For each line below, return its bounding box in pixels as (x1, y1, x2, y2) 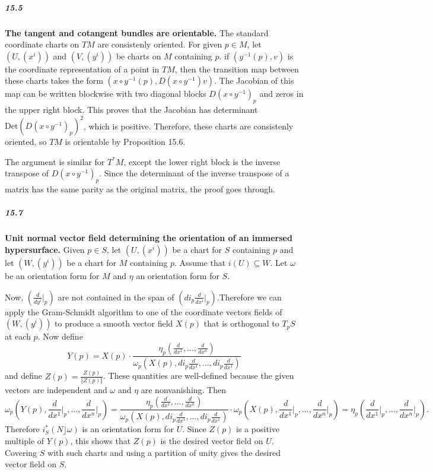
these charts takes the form (5, 74, 103, 87)
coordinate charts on (5, 38, 79, 50)
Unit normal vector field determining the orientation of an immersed (5, 232, 292, 244)
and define (5, 369, 43, 382)
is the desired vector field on (160, 434, 263, 446)
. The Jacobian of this (214, 74, 294, 87)
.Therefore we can (216, 290, 282, 303)
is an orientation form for (82, 423, 174, 435)
